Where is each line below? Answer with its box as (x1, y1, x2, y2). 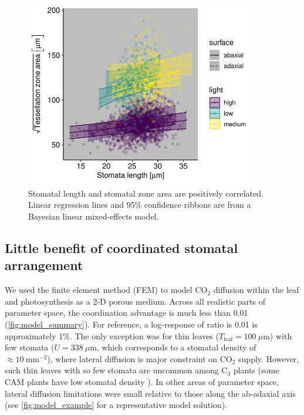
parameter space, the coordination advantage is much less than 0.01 (5, 306, 248, 319)
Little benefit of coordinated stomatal (5, 238, 238, 257)
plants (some (233, 364, 279, 376)
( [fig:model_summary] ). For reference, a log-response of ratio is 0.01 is (5, 318, 258, 330)
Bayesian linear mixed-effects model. (28, 210, 159, 222)
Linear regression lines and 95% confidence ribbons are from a (28, 198, 251, 211)
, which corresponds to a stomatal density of (96, 341, 256, 353)
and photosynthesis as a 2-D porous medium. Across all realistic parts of (5, 295, 265, 307)
